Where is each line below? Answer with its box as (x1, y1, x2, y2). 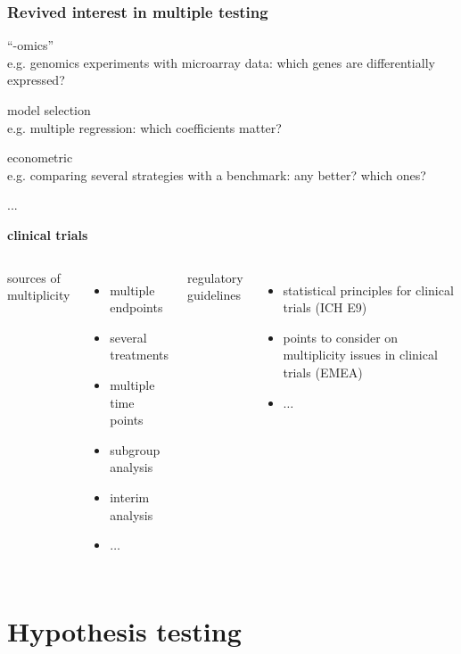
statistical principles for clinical (283, 280, 454, 299)
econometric (7, 148, 73, 167)
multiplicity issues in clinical (283, 345, 438, 364)
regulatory (187, 268, 243, 286)
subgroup (110, 440, 161, 459)
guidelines (187, 286, 242, 304)
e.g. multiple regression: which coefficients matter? (7, 118, 282, 137)
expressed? (7, 70, 65, 89)
